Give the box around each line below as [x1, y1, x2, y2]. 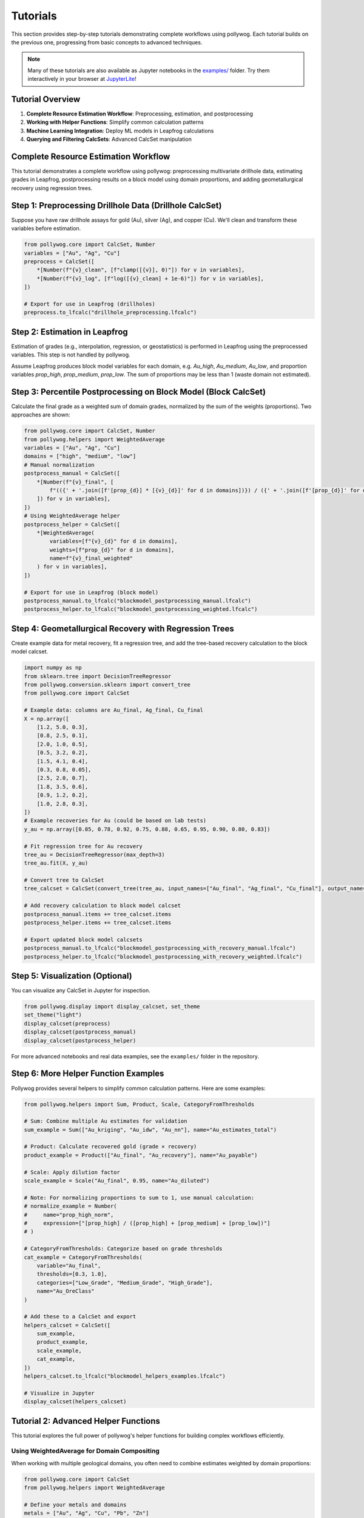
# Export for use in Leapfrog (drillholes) [24, 301, 156, 307]
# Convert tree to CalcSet [24, 877, 104, 883]
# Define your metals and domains [24, 1501, 127, 1508]
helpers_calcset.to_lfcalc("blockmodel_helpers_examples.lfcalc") [24, 1373, 226, 1380]
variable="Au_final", [36, 1262, 101, 1269]
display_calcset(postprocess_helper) [24, 1037, 136, 1044]
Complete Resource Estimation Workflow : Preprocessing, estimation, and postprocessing [26, 110, 254, 118]
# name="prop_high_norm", [24, 1211, 114, 1218]
